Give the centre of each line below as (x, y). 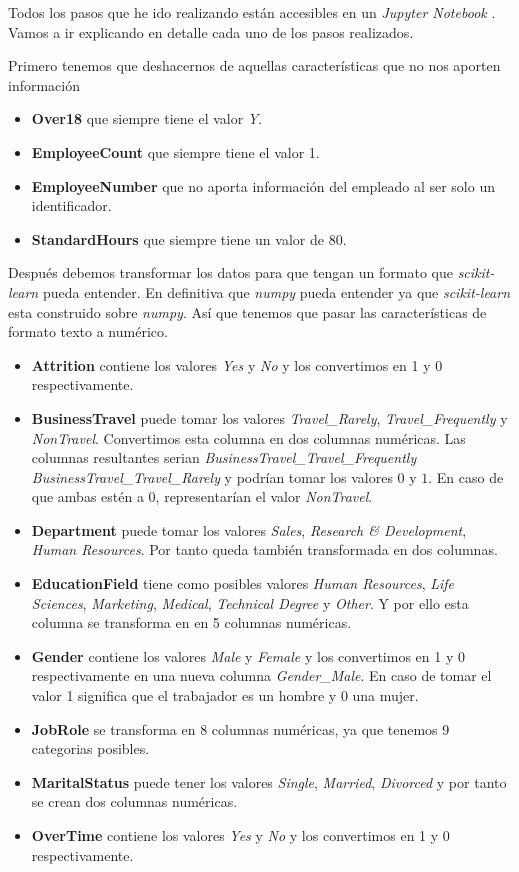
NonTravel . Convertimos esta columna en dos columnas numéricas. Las (248, 437)
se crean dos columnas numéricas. (134, 801)
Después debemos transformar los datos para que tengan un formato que (230, 272)
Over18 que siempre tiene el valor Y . (147, 118)
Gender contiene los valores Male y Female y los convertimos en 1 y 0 (248, 655)
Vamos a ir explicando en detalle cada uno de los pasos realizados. (211, 31)
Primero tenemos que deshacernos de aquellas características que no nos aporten (254, 65)
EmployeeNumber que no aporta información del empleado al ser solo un (263, 185)
